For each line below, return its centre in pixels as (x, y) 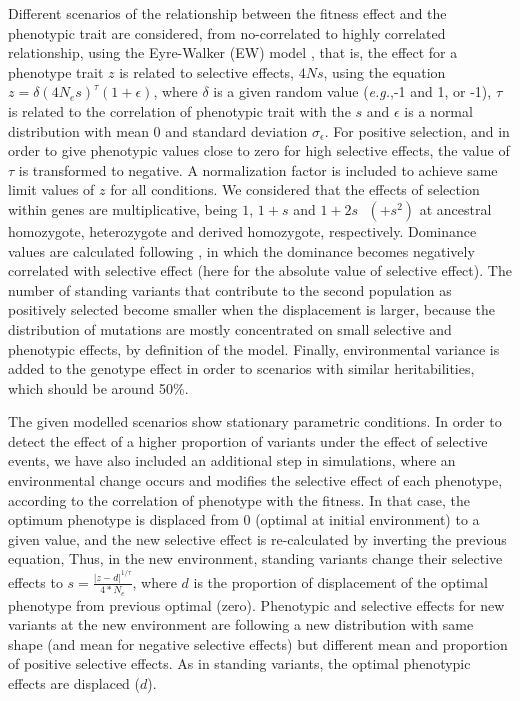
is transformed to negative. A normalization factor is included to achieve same (258, 169)
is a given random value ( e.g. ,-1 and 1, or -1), (352, 91)
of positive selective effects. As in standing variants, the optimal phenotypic (239, 663)
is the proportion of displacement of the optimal (340, 581)
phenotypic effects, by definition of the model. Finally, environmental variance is (254, 348)
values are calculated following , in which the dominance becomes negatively (241, 250)
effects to (35, 581)
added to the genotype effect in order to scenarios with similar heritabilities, (241, 368)
